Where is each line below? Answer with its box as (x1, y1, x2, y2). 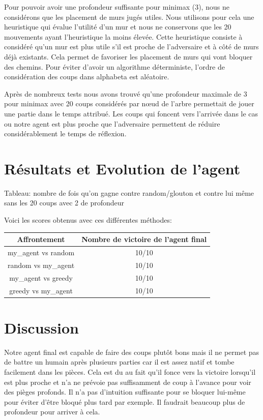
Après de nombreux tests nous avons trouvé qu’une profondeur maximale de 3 (4, 88, 247, 99)
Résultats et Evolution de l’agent (4, 158, 241, 178)
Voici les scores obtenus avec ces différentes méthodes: (4, 215, 172, 225)
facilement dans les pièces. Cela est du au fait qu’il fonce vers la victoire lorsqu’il (4, 366, 256, 377)
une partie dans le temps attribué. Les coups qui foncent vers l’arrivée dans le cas (4, 108, 258, 118)
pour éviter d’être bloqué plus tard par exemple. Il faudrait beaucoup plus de (4, 396, 245, 407)
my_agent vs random (8, 247, 75, 257)
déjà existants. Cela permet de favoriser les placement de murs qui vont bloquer (4, 51, 253, 62)
